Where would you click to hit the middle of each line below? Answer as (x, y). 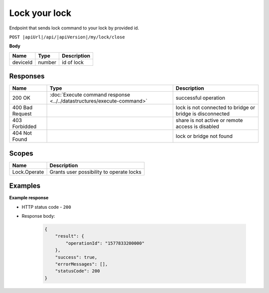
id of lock (73, 62)
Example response (29, 198)
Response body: (38, 216)
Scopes (21, 153)
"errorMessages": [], (81, 264)
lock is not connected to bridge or (215, 108)
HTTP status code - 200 (47, 207)
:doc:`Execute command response (90, 95)
